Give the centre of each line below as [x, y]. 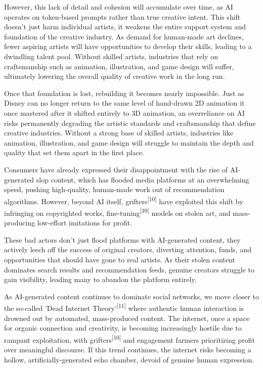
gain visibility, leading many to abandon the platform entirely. [100, 279]
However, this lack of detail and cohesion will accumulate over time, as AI [119, 7]
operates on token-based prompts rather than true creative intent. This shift [122, 16]
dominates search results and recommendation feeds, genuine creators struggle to [129, 269]
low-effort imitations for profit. [85, 223]
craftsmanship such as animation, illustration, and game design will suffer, [119, 66]
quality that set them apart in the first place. [74, 152]
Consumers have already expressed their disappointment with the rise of [116, 169]
